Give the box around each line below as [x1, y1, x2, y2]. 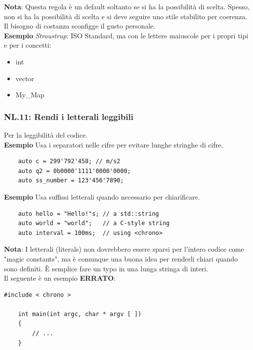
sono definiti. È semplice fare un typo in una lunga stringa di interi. [4, 263, 208, 273]
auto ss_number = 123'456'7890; [18, 177, 124, 184]
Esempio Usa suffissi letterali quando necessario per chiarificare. [4, 191, 200, 202]
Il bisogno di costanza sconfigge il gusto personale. [4, 21, 156, 31]
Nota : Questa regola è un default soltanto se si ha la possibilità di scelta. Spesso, [4, 1, 250, 11]
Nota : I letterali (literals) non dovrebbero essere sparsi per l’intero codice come [4, 244, 244, 254]
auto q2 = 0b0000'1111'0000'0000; [18, 167, 131, 175]
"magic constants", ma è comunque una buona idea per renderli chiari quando [4, 253, 238, 263]
